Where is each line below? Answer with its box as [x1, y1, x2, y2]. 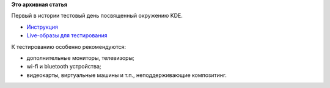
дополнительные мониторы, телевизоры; [26, 54, 134, 61]
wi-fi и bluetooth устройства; [26, 63, 101, 70]
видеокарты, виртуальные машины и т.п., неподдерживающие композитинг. [26, 71, 227, 79]
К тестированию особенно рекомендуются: [11, 43, 127, 50]
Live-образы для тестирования [26, 32, 108, 39]
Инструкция [26, 23, 58, 31]
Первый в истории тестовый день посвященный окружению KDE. [11, 12, 183, 20]
